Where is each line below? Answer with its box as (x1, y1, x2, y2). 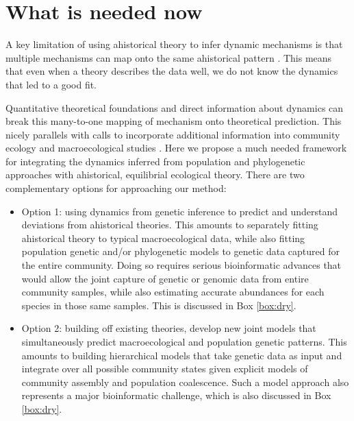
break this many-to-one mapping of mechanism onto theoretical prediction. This (5, 114, 342, 128)
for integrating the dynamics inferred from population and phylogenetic (5, 154, 305, 168)
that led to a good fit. (5, 77, 97, 91)
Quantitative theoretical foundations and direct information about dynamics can (5, 100, 344, 115)
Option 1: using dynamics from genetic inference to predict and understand (21, 204, 338, 218)
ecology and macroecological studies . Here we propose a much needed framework (5, 141, 347, 155)
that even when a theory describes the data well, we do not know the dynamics (5, 64, 338, 78)
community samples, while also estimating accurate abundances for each (21, 285, 325, 299)
